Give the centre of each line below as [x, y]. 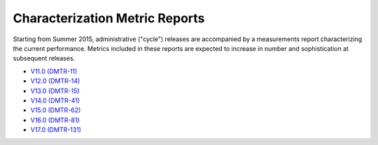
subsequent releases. [44, 59]
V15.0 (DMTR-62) [56, 110]
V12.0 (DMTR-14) [55, 81]
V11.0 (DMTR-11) [54, 71]
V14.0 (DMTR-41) [55, 100]
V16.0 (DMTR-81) [55, 120]
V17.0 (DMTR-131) [56, 130]
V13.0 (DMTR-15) [55, 91]
